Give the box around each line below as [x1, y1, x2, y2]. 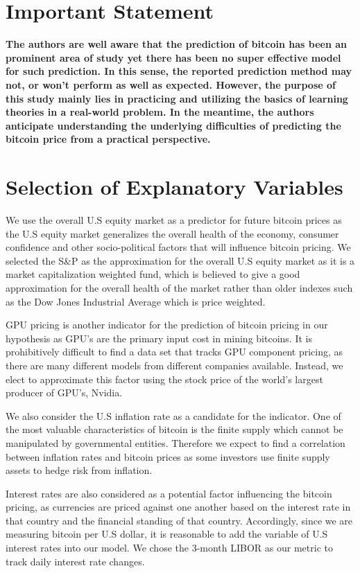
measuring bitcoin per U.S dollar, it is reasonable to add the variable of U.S [6, 527, 328, 541]
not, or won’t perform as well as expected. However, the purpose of [6, 77, 336, 91]
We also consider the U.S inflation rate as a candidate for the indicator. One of [6, 408, 341, 423]
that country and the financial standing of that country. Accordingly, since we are [6, 513, 353, 527]
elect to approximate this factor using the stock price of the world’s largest [6, 371, 323, 386]
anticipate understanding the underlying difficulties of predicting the [6, 118, 341, 132]
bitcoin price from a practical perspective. [6, 132, 211, 146]
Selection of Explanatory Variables [6, 173, 343, 201]
